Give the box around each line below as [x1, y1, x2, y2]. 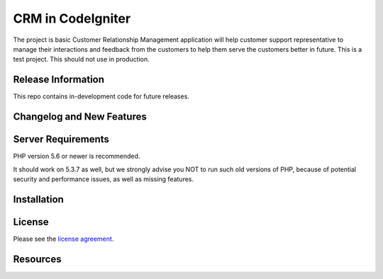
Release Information [13, 74, 105, 86]
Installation [13, 193, 64, 205]
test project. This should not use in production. [13, 55, 150, 64]
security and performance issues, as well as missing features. [13, 174, 194, 183]
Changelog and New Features [13, 110, 147, 123]
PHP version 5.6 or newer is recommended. [13, 152, 140, 161]
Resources [13, 253, 62, 265]
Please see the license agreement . [13, 234, 114, 243]
